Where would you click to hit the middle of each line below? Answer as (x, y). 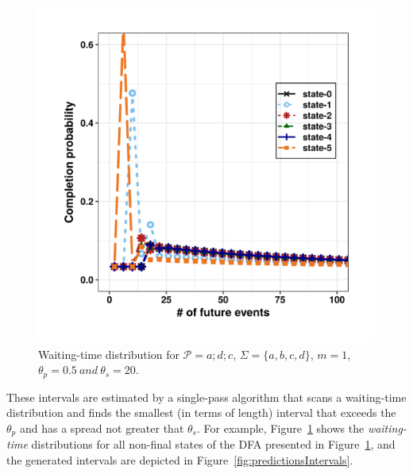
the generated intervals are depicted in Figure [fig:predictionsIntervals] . (180, 459)
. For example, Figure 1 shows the (280, 428)
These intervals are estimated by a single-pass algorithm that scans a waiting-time (206, 397)
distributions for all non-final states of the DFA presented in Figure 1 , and (213, 444)
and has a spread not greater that (102, 428)
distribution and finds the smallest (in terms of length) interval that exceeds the (201, 412)
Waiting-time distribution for (109, 354)
